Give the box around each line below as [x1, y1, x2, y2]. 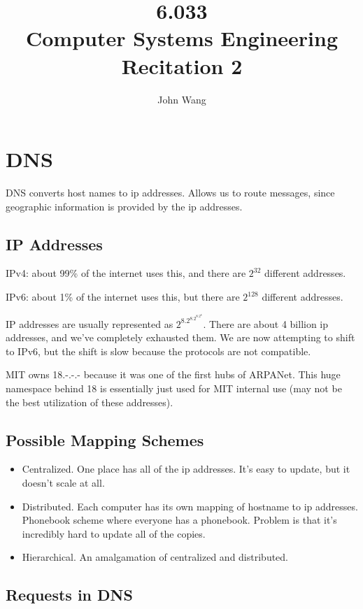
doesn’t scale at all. [22, 475, 105, 490]
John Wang [157, 92, 206, 106]
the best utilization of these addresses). [6, 394, 173, 409]
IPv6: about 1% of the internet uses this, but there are [6, 289, 240, 304]
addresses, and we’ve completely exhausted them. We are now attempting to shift [6, 330, 355, 345]
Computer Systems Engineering [25, 24, 339, 52]
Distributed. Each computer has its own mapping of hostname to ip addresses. [22, 499, 358, 513]
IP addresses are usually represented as [6, 316, 173, 331]
